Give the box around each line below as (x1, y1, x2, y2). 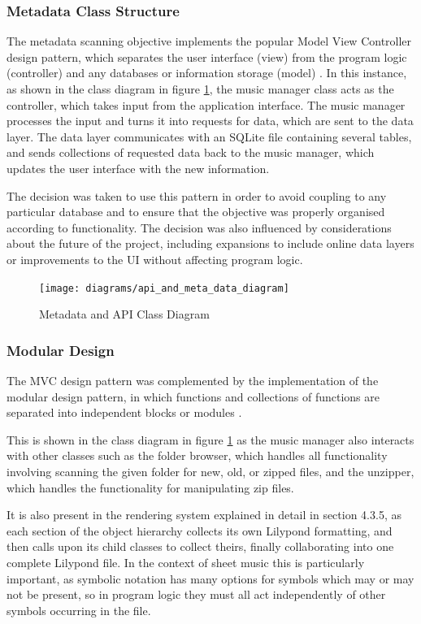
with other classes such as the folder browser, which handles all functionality (7, 447, 388, 464)
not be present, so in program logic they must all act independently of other (7, 586, 386, 603)
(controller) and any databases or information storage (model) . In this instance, (7, 64, 407, 81)
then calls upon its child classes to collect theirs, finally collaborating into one (7, 538, 394, 555)
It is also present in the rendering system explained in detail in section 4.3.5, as (7, 506, 401, 523)
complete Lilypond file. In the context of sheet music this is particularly (7, 553, 365, 570)
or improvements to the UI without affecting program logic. (7, 250, 303, 267)
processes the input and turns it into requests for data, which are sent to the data (7, 112, 414, 129)
